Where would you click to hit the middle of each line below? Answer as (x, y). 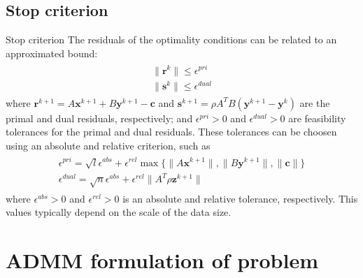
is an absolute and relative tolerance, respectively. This (240, 198)
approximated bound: (52, 53)
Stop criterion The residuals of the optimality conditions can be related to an (171, 39)
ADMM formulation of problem (162, 260)
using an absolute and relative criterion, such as (108, 145)
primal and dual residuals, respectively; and (99, 118)
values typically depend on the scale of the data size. (119, 212)
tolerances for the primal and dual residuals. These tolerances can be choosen (171, 132)
